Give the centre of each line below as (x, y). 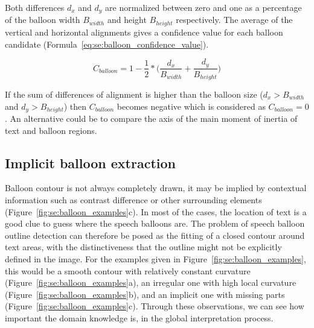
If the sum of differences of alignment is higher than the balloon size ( (134, 94)
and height (127, 20)
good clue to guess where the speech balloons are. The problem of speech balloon (155, 223)
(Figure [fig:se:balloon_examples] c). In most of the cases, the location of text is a (156, 211)
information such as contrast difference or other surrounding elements (133, 200)
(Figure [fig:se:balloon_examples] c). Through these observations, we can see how (155, 306)
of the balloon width (43, 20)
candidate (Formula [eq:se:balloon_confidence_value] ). (107, 44)
